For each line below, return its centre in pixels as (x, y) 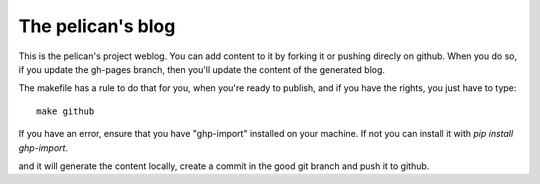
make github (65, 111)
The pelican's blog (97, 26)
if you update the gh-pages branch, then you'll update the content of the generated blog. (201, 69)
